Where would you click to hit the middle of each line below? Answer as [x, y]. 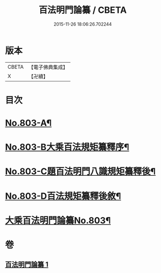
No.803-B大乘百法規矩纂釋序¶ [67, 147]
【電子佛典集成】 [48, 67]
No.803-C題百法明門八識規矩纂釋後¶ [80, 172]
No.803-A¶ [28, 123]
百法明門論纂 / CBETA [83, 10]
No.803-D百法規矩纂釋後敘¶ [63, 196]
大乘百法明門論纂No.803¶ [58, 220]
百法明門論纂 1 [27, 265]
